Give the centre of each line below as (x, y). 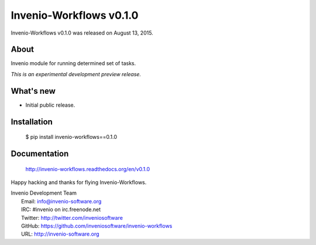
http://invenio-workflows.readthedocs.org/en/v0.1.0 (88, 169)
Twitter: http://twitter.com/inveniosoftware (72, 217)
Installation (32, 122)
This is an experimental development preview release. (76, 74)
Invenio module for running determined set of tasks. (73, 63)
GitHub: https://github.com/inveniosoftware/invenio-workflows (97, 226)
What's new (33, 91)
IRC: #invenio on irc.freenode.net (61, 210)
